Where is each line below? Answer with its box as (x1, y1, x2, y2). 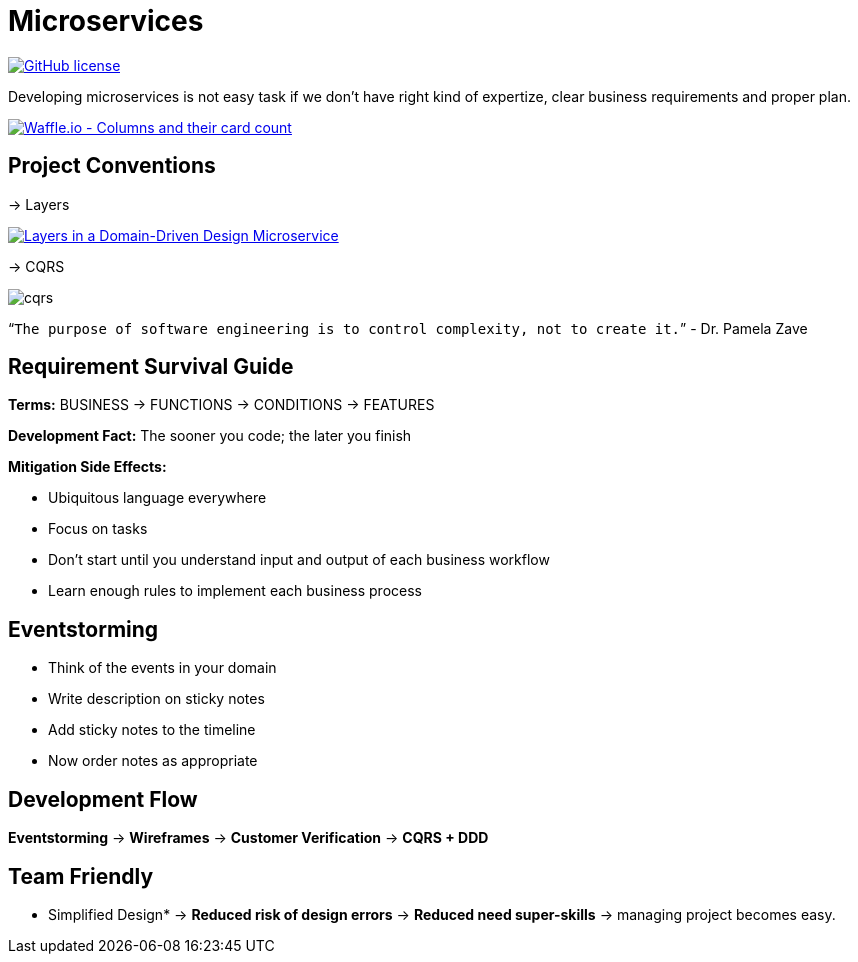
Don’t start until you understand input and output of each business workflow (48, 551, 550, 569)
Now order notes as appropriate (48, 752, 258, 770)
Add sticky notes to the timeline (48, 721, 256, 739)
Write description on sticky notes (48, 690, 265, 708)
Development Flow (8, 786, 198, 812)
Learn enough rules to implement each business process (48, 582, 422, 600)
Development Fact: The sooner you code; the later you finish (8, 427, 412, 445)
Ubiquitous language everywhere (48, 489, 267, 507)
